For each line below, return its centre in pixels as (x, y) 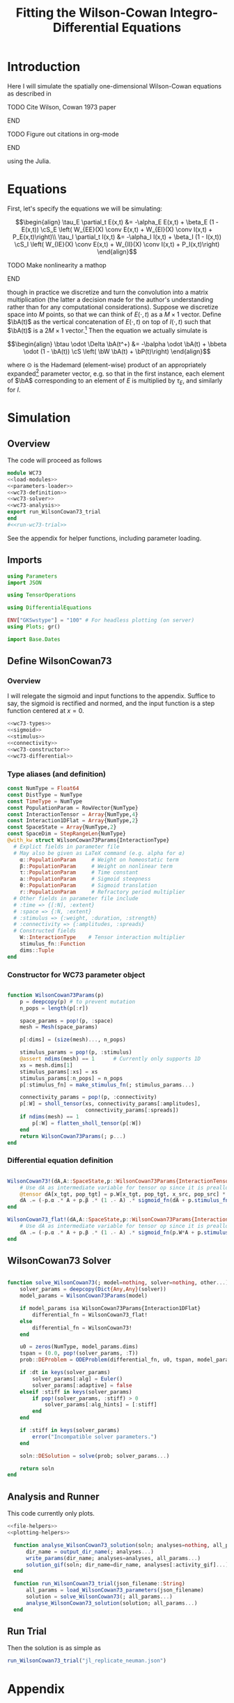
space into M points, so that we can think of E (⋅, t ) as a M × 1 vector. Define (114, 314)
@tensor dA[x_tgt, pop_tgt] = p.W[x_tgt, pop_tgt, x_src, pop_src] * (123, 1194)
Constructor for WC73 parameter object (76, 975)
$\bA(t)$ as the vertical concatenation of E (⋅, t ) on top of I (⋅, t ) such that (109, 321)
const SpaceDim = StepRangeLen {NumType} (67, 834)
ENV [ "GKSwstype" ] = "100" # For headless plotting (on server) (101, 621)
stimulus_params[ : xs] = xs (59, 1072)
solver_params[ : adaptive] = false (82, 1385)
